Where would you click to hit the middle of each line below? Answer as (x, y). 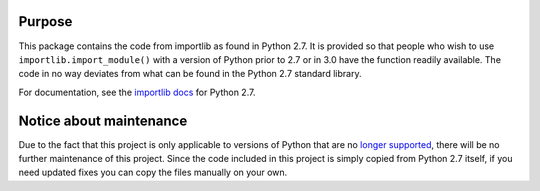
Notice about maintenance (103, 120)
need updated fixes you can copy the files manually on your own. (153, 172)
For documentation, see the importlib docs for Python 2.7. (137, 92)
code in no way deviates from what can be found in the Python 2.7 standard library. (190, 74)
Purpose (45, 21)
